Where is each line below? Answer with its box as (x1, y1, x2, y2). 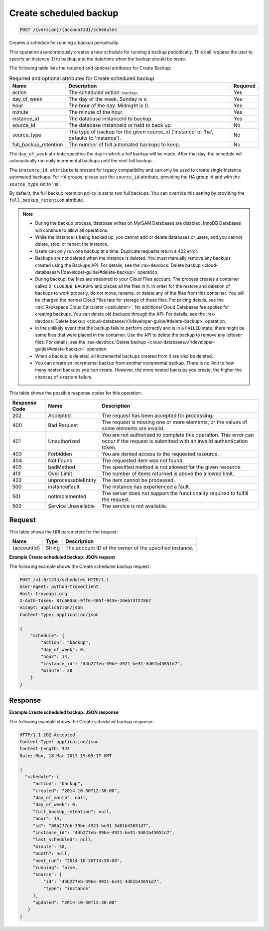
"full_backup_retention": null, (32, 809, 112, 814)
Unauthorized (48, 438, 80, 445)
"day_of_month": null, (32, 795, 88, 801)
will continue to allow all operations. (35, 227, 109, 233)
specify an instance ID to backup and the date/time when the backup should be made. (9, 55, 187, 62)
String (45, 544, 60, 551)
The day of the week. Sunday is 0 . (68, 95, 148, 102)
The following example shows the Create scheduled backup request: (9, 563, 150, 569)
